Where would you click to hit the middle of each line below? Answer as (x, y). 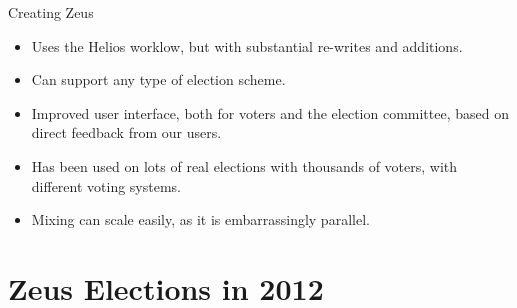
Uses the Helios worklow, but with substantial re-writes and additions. (247, 45)
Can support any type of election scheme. (158, 79)
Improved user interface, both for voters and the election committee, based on (270, 112)
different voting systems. (106, 185)
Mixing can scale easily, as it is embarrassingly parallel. (200, 219)
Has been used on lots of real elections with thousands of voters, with (244, 165)
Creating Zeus (51, 12)
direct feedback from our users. (126, 132)
